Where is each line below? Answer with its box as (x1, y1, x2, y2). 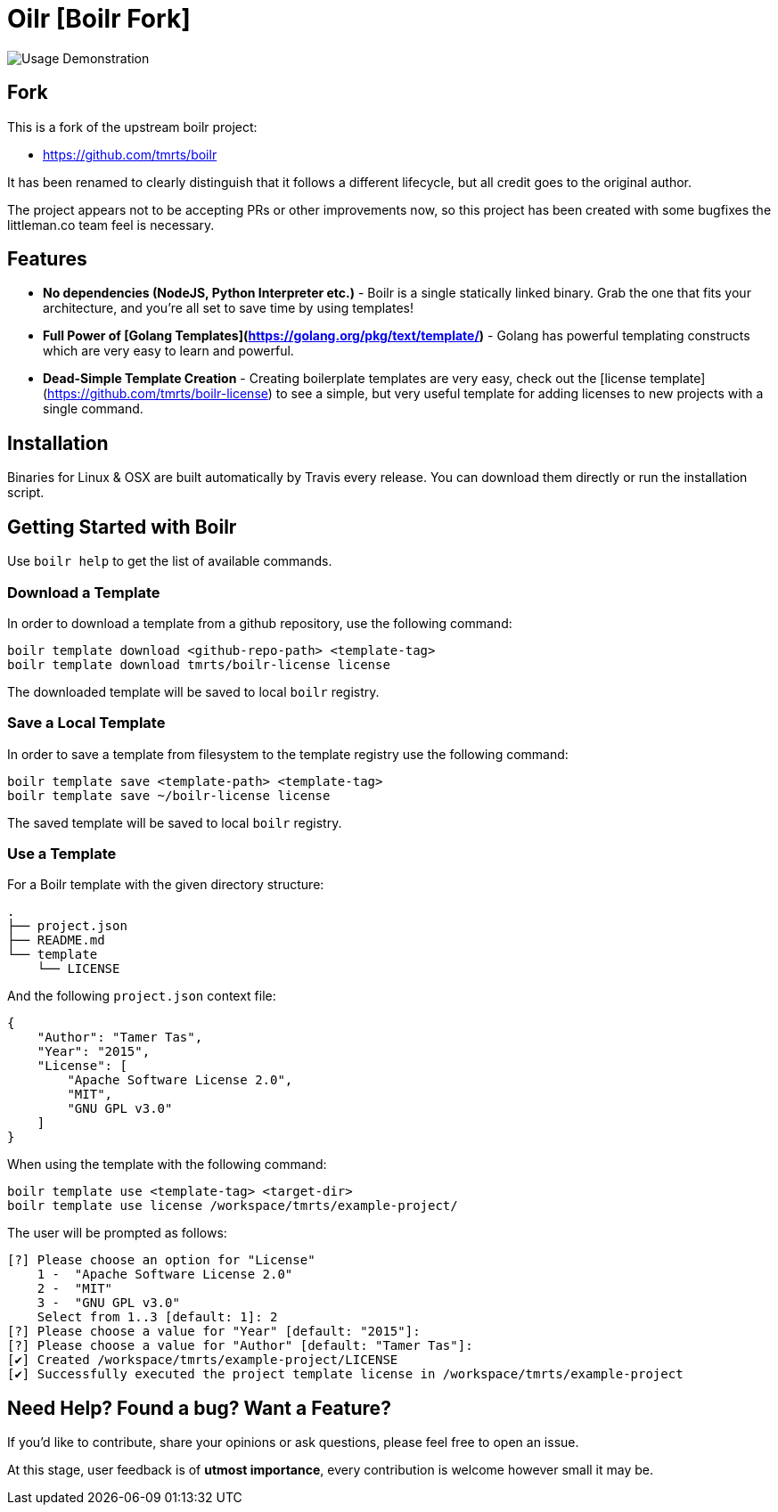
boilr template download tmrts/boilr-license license (7, 657, 390, 672)
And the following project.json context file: (7, 988, 276, 1004)
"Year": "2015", (37, 1044, 151, 1059)
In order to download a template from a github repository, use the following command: (7, 615, 512, 631)
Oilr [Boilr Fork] (7, 4, 191, 34)
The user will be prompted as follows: (7, 1225, 227, 1241)
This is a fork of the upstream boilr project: (7, 119, 258, 135)
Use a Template (7, 845, 117, 862)
